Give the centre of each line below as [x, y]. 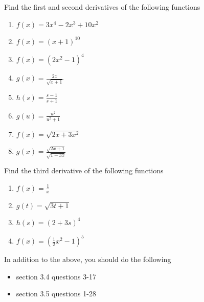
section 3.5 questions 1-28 [56, 294]
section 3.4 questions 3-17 [56, 276]
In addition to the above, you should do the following [88, 259]
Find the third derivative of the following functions [84, 170]
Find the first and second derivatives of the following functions [102, 7]
